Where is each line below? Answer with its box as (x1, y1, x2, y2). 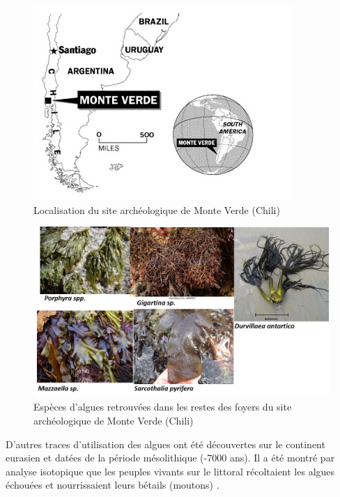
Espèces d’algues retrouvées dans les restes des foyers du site (33, 399, 292, 414)
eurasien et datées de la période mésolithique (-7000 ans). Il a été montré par (6, 450, 335, 465)
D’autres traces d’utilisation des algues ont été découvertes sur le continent (6, 436, 325, 451)
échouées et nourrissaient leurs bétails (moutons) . (6, 477, 219, 492)
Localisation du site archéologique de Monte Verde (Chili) (33, 202, 280, 217)
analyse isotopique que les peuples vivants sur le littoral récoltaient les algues (6, 464, 335, 478)
